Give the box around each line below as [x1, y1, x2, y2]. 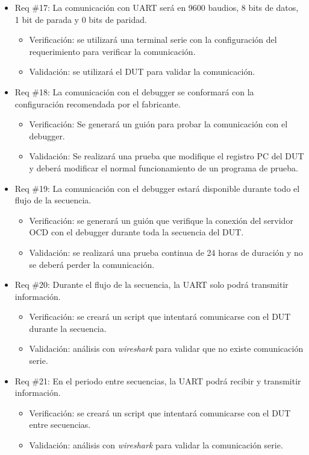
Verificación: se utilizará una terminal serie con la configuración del [29, 33, 277, 46]
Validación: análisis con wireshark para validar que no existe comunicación [29, 342, 304, 355]
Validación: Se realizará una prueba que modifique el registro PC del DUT [29, 150, 304, 162]
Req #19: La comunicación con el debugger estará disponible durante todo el [14, 182, 300, 194]
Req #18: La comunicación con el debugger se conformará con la [14, 85, 254, 98]
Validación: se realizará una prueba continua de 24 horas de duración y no [29, 246, 303, 258]
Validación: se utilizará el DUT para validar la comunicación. [29, 65, 255, 78]
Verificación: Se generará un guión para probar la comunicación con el [29, 118, 288, 130]
